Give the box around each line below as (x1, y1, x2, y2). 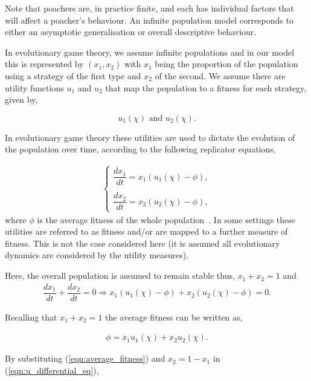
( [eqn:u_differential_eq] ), (5, 363, 99, 376)
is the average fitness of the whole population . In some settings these (37, 213, 296, 226)
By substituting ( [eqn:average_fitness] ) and (5, 352, 165, 365)
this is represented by (5, 57, 84, 70)
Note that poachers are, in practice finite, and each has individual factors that (5, 2, 294, 14)
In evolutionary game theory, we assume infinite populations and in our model (5, 45, 295, 58)
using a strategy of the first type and (5, 69, 141, 82)
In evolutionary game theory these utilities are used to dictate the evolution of (5, 131, 295, 143)
